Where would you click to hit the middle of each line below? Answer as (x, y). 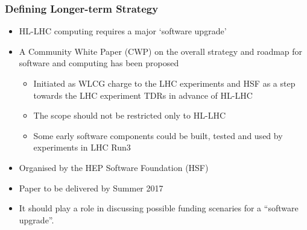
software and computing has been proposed (99, 63)
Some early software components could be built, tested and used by (158, 135)
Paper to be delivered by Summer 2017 (91, 188)
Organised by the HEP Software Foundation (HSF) (114, 167)
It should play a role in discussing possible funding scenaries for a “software (159, 208)
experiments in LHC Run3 (82, 147)
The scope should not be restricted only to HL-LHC (129, 115)
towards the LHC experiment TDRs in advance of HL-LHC (143, 95)
